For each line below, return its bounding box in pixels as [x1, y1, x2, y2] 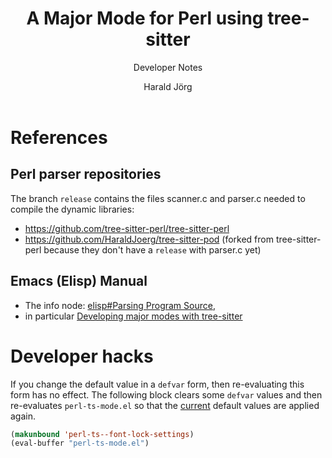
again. [10, 410, 37, 422]
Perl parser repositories [10, 166, 162, 183]
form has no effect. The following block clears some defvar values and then [10, 388, 323, 401]
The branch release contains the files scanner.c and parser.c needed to [10, 192, 306, 204]
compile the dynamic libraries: [10, 203, 135, 215]
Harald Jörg [143, 80, 193, 92]
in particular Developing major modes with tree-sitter [24, 310, 243, 322]
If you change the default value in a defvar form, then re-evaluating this [10, 378, 305, 390]
